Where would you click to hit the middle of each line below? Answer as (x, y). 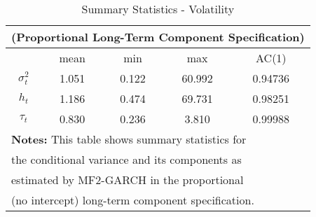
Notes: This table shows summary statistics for (129, 139)
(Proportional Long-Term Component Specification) (158, 37)
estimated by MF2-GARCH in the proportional (128, 180)
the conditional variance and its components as (126, 159)
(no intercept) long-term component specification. (133, 200)
